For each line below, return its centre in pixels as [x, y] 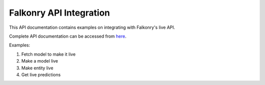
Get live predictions [41, 74]
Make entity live [37, 68]
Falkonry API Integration [60, 13]
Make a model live [40, 61]
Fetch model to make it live [49, 54]
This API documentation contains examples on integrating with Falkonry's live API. [92, 27]
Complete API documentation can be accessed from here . [68, 36]
